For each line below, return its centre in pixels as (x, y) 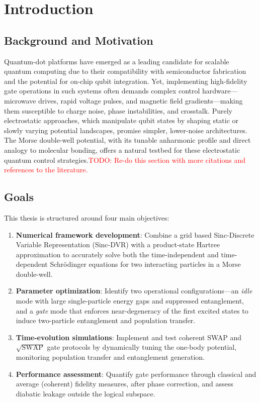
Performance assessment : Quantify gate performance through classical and (136, 374)
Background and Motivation (79, 40)
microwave (20, 100)
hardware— (220, 91)
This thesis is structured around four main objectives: (87, 217)
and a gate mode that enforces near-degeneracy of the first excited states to (132, 310)
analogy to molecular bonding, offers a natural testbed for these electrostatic (122, 149)
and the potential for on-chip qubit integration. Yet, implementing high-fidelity (126, 81)
